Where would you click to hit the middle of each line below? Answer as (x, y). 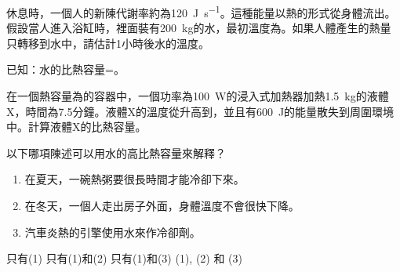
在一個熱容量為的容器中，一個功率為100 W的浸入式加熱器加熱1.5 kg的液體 (198, 96)
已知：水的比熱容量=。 (65, 69)
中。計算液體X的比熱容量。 (76, 127)
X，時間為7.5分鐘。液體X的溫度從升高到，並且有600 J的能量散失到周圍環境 (200, 111)
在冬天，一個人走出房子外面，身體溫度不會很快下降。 (162, 205)
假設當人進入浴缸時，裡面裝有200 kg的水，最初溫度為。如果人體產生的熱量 (199, 28)
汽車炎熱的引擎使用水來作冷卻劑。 (113, 232)
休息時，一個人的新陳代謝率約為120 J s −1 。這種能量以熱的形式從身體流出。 (201, 11)
